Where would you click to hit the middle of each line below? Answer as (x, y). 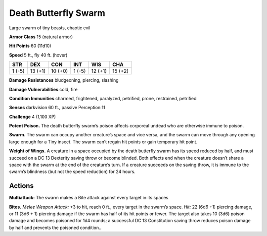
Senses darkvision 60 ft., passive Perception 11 (57, 108)
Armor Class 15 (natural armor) (41, 37)
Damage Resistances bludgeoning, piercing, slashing (64, 80)
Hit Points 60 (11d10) (30, 46)
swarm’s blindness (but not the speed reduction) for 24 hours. (72, 172)
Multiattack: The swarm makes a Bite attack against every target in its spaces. (89, 198)
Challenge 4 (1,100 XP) (33, 117)
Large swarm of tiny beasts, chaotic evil (50, 28)
